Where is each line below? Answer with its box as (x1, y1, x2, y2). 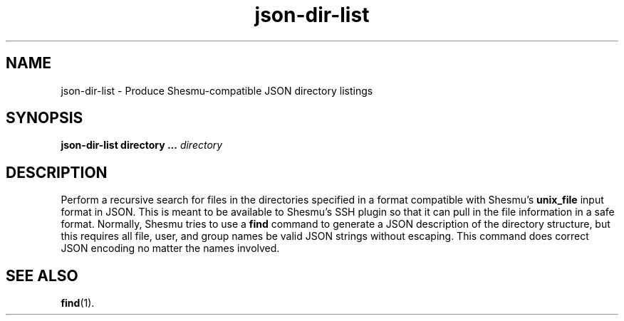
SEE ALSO (6, 266, 78, 285)
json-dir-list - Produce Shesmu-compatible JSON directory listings (61, 84, 373, 97)
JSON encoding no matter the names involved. (61, 242, 280, 255)
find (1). (61, 297, 95, 310)
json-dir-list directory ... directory (61, 139, 223, 152)
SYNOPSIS (6, 109, 83, 127)
